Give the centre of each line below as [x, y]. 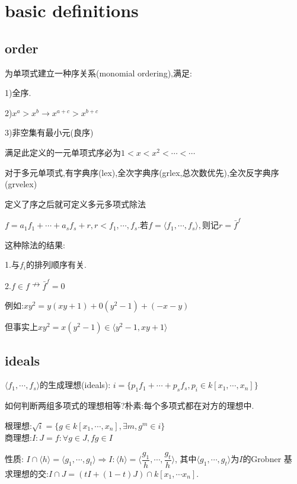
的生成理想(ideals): [75, 385]
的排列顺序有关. [56, 265]
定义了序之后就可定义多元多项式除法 [75, 203]
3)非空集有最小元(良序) [49, 132]
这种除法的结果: [35, 244]
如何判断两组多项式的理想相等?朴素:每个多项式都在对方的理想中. [130, 406]
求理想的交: [27, 473]
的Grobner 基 [267, 459]
